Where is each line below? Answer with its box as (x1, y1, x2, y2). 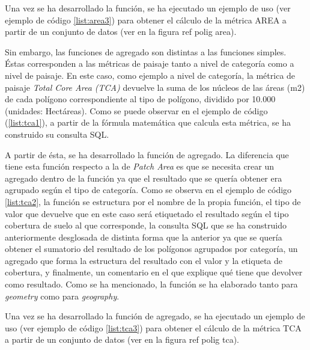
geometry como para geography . (5, 289, 120, 302)
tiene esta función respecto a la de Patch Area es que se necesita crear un (5, 160, 275, 173)
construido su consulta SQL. (5, 127, 109, 140)
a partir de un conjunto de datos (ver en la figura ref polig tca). (5, 333, 239, 346)
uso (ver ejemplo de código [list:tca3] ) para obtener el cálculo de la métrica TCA (5, 321, 302, 334)
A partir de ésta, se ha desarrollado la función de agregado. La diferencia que (5, 148, 289, 161)
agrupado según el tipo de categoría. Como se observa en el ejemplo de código (5, 183, 292, 196)
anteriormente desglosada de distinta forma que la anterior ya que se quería (5, 230, 282, 243)
